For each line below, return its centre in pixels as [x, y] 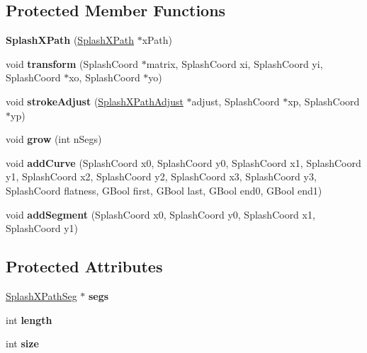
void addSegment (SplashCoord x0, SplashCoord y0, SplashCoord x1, [160, 214]
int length [29, 319]
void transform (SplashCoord [72, 63]
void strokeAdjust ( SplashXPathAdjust [95, 101]
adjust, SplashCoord [236, 101]
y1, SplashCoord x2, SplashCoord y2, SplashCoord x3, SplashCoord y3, [161, 176]
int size [22, 343]
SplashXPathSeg [41, 295]
